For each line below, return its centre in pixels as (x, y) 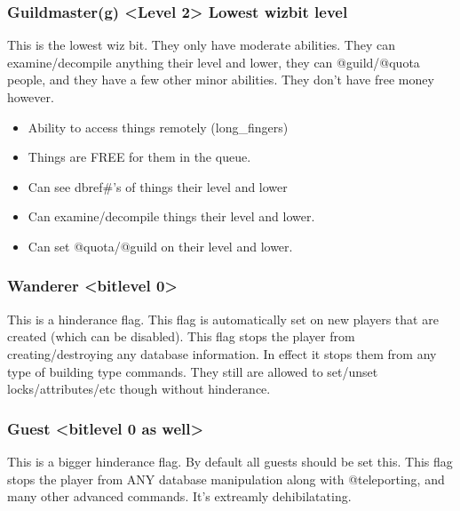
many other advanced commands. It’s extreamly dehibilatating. (179, 496)
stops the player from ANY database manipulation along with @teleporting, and (226, 479)
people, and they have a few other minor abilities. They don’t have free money (221, 80)
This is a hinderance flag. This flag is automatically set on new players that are (223, 319)
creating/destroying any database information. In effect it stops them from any (222, 353)
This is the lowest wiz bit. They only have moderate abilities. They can (202, 45)
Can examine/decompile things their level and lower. (171, 216)
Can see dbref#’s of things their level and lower (158, 186)
